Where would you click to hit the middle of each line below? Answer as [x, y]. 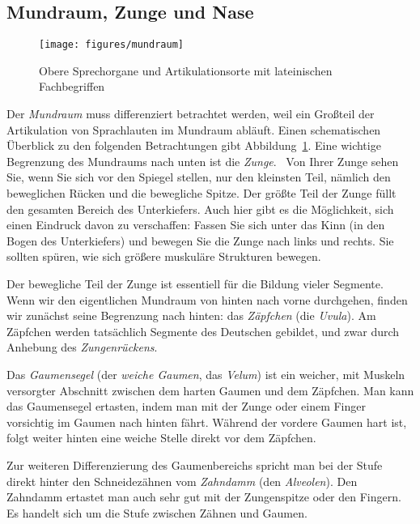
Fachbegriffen [72, 86]
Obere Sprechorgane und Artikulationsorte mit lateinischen [186, 70]
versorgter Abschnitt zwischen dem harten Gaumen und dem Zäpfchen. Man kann [210, 390]
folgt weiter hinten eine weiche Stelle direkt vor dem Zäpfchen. [161, 438]
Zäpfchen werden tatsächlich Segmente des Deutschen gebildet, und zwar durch [203, 331]
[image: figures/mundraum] [111, 45]
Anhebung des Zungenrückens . [82, 347]
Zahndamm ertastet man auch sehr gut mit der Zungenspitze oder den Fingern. [204, 497]
